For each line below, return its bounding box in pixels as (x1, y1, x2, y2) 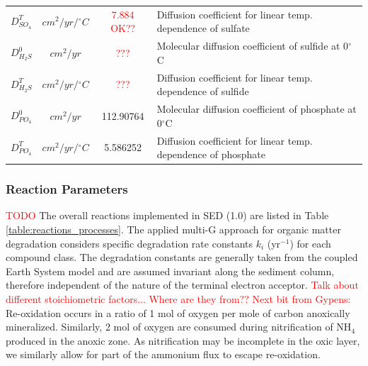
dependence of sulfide (156, 84, 249, 99)
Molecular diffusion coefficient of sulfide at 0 (156, 38, 349, 53)
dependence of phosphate (156, 147, 265, 162)
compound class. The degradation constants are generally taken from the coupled (6, 250, 358, 265)
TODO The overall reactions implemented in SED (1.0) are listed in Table (6, 208, 329, 223)
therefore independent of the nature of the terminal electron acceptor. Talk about (6, 277, 359, 292)
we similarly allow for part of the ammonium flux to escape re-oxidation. (6, 347, 321, 362)
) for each (289, 235, 331, 250)
